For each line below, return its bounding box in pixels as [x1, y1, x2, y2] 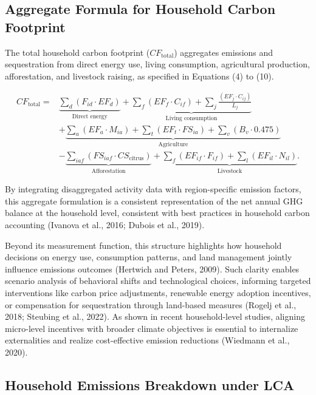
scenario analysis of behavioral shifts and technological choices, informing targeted [5, 274, 311, 287]
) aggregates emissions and [174, 46, 273, 58]
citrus [129, 155, 144, 162]
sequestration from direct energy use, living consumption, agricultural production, [5, 58, 310, 70]
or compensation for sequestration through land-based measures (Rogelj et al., [5, 298, 297, 311]
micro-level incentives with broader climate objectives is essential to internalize [5, 322, 298, 334]
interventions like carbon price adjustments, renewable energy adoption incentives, [5, 286, 311, 299]
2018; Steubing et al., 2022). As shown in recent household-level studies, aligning [5, 310, 305, 323]
